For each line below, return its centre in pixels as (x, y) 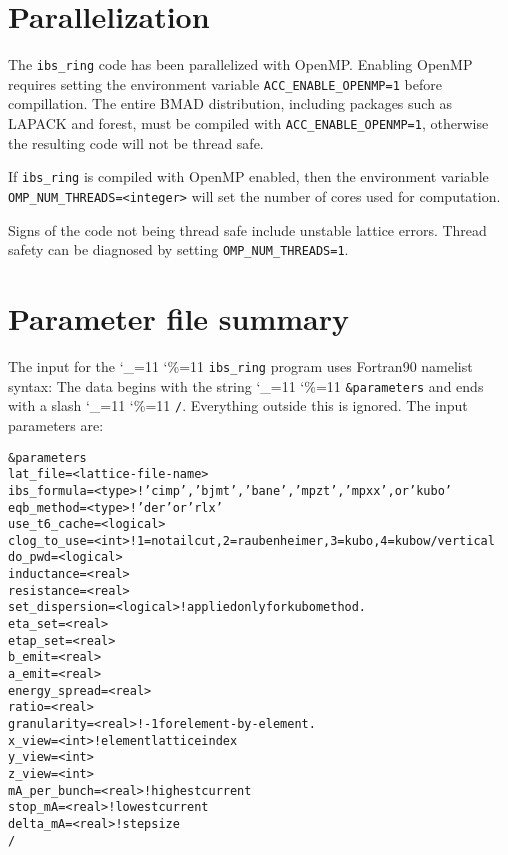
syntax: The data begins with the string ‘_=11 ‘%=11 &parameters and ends (246, 385)
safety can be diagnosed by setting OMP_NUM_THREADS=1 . (178, 249)
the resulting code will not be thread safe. (136, 142)
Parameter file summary (179, 318)
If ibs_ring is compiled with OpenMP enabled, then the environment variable (248, 176)
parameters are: (56, 424)
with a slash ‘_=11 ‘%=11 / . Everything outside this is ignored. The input (238, 405)
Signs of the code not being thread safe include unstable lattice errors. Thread (247, 229)
